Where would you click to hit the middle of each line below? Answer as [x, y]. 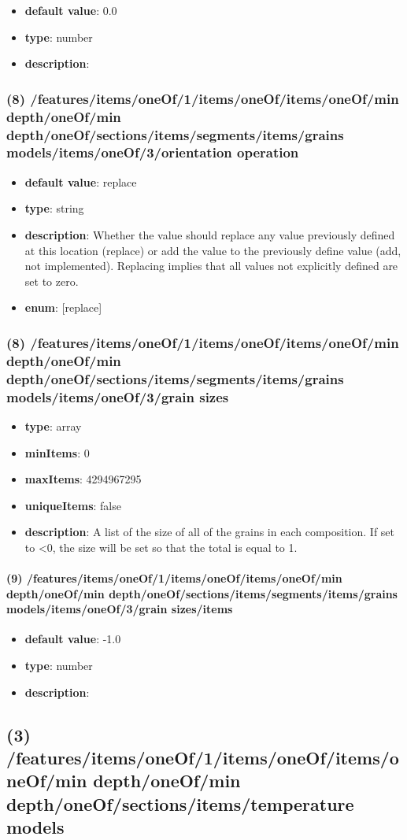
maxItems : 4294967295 [83, 479]
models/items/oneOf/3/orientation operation [153, 152]
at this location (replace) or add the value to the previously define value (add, [213, 250]
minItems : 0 [57, 452]
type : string [54, 208]
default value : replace [81, 181]
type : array [53, 426]
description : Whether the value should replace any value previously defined [210, 234]
